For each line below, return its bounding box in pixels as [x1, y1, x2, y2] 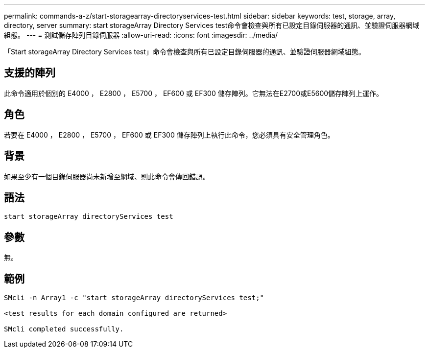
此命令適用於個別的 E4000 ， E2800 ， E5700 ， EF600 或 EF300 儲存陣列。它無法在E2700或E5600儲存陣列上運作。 [4, 89, 383, 97]
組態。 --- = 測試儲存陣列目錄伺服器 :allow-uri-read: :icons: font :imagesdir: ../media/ [4, 31, 278, 39]
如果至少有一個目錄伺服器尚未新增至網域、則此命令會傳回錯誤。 [4, 172, 210, 181]
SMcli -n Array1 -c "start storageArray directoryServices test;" [4, 294, 264, 302]
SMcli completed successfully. [4, 325, 124, 333]
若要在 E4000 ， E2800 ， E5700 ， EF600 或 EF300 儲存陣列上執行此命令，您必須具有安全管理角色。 [4, 130, 334, 139]
